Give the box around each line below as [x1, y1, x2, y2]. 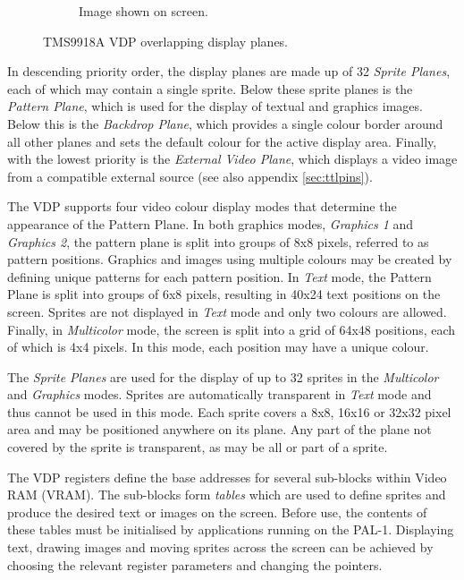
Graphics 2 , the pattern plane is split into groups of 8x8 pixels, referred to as [7, 232, 429, 251]
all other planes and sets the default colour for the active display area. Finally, [7, 132, 437, 150]
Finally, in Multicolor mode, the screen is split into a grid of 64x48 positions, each [7, 320, 456, 338]
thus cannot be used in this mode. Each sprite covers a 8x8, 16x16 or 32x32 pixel [7, 402, 451, 421]
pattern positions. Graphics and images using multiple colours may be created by [7, 250, 452, 269]
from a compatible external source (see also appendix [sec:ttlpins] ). [7, 166, 373, 185]
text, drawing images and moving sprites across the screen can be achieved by [7, 538, 434, 557]
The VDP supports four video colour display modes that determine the [7, 197, 397, 216]
